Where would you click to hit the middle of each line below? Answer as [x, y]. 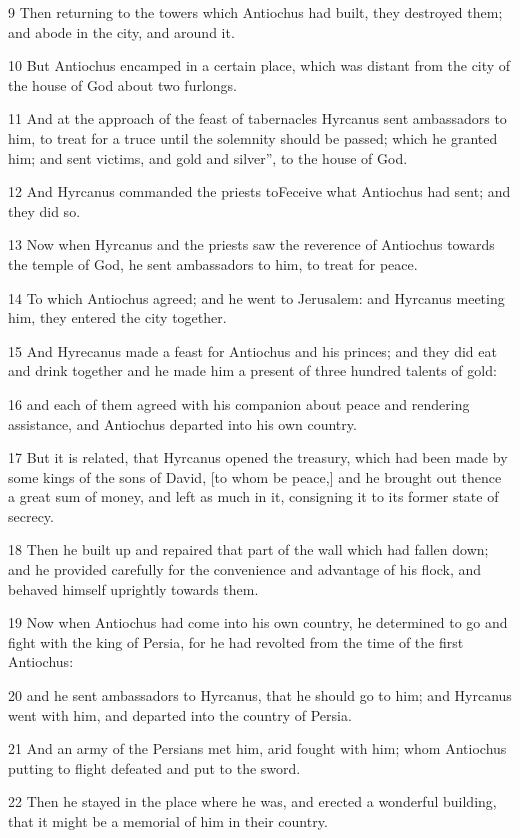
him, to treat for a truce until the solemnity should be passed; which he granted [253, 137]
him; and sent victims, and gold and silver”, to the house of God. [208, 157]
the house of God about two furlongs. [122, 84]
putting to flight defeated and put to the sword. [154, 767]
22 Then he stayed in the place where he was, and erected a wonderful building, [252, 801]
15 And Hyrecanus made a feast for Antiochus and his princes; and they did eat [252, 350]
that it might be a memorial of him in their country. [168, 821]
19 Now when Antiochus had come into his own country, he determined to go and [258, 622]
